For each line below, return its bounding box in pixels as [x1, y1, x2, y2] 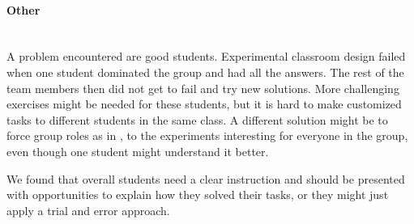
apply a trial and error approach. [6, 201, 170, 218]
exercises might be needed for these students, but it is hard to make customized [6, 95, 402, 112]
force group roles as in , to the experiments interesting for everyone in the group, [6, 127, 408, 144]
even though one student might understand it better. [6, 142, 269, 159]
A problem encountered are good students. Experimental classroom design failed [6, 48, 406, 65]
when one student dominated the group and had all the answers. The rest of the [6, 63, 404, 80]
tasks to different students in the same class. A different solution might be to [6, 111, 388, 128]
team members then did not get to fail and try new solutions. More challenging [6, 79, 399, 96]
